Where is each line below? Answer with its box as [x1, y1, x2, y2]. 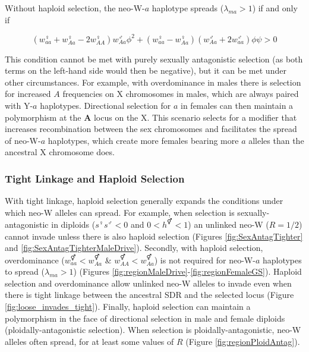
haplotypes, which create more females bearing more [48, 134, 239, 146]
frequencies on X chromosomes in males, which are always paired [62, 87, 299, 100]
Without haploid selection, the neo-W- [5, 2, 145, 14]
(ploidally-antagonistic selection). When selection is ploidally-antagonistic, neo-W [5, 323, 301, 336]
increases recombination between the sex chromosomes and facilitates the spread [5, 122, 297, 135]
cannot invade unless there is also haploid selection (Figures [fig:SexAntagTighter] [5, 230, 303, 242]
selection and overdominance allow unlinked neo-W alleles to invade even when [5, 276, 292, 289]
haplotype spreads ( [152, 2, 224, 14]
